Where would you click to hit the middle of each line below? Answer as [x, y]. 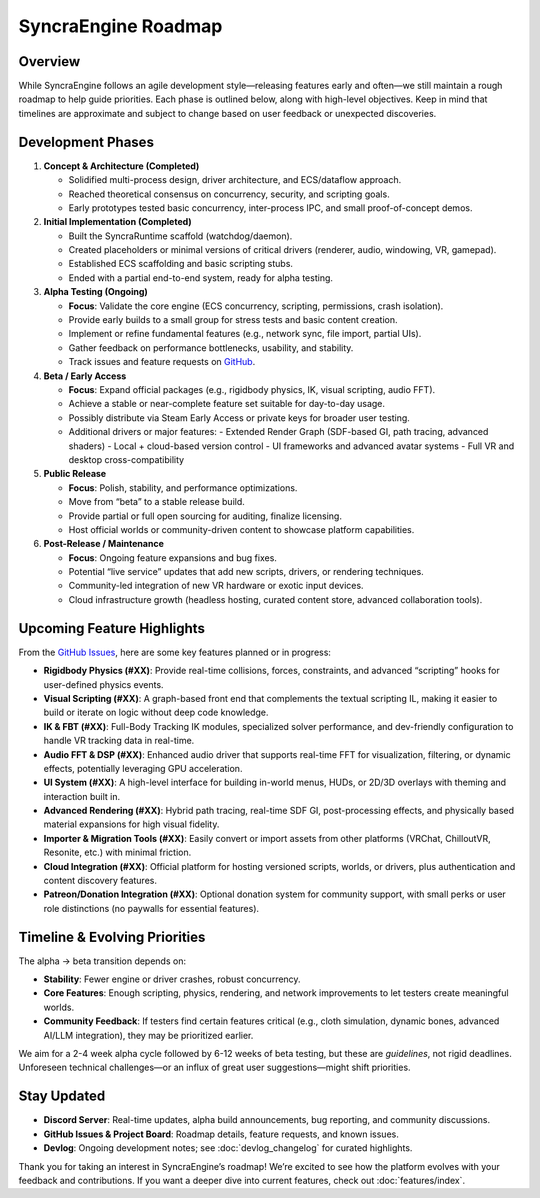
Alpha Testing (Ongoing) [96, 292]
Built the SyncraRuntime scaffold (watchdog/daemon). [180, 236]
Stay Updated [62, 1096]
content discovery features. [100, 881]
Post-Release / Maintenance [103, 544]
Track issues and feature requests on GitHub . [162, 362]
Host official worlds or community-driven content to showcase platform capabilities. [241, 529]
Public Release [75, 474]
